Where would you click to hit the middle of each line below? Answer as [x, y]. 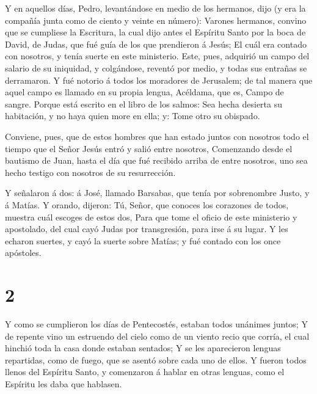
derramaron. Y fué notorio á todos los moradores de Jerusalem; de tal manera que [159, 80]
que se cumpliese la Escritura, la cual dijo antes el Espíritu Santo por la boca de [155, 32]
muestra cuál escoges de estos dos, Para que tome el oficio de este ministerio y [151, 217]
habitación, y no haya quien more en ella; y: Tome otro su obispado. [133, 116]
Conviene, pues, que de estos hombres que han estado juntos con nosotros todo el [157, 136]
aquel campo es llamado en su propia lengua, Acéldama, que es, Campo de [144, 92]
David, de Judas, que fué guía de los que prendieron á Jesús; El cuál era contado [156, 44]
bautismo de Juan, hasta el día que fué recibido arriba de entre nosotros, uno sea [156, 160]
